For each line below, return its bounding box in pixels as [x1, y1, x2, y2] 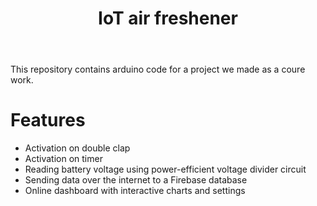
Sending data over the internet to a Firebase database [24, 174, 248, 186]
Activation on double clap [24, 142, 131, 154]
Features [10, 109, 86, 132]
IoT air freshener [98, 7, 238, 30]
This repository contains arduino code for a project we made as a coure [10, 63, 306, 76]
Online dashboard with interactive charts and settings [24, 185, 246, 197]
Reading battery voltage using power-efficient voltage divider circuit [24, 163, 307, 176]
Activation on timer [24, 153, 103, 165]
